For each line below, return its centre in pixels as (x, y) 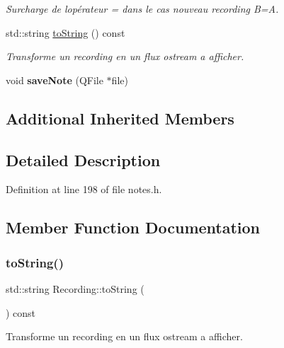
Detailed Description (83, 159)
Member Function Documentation (133, 227)
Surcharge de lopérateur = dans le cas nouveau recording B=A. (142, 8)
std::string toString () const (66, 32)
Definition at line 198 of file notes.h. (84, 189)
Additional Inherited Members (120, 118)
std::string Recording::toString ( (75, 288)
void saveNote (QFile (55, 80)
